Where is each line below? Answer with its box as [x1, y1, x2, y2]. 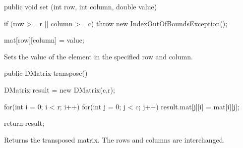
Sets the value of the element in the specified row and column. [4, 51, 193, 61]
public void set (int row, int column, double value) [4, 1, 157, 11]
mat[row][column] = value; [4, 35, 84, 45]
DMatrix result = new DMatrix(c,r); [4, 84, 115, 95]
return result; [4, 118, 45, 128]
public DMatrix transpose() [4, 68, 88, 78]
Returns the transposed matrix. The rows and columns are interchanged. [4, 134, 225, 145]
